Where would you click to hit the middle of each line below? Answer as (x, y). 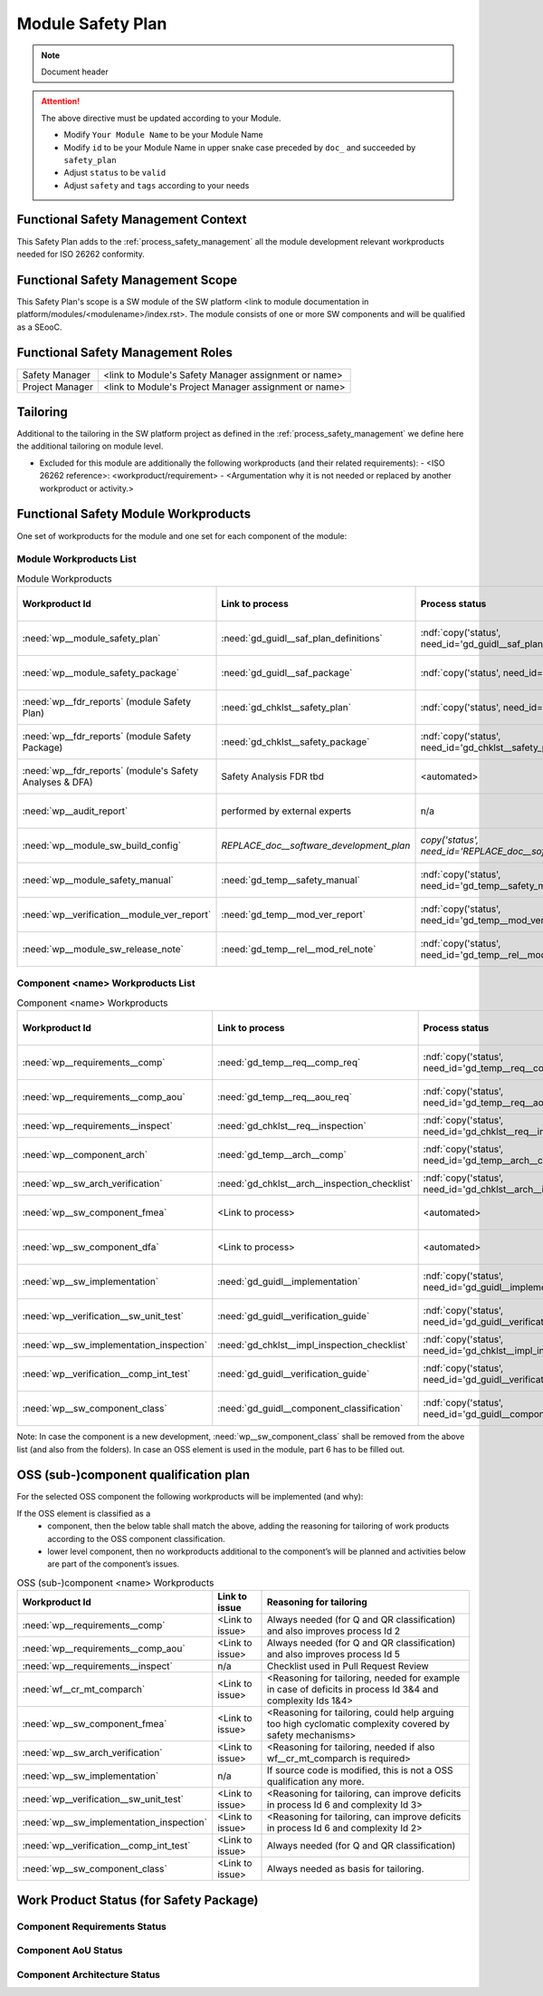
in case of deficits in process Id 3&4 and (353, 1690)
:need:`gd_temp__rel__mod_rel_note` (299, 950)
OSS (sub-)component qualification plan (133, 1475)
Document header (75, 72)
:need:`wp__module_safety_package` (101, 673)
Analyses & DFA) (58, 782)
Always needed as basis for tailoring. (346, 1869)
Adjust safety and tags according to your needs (157, 185)
